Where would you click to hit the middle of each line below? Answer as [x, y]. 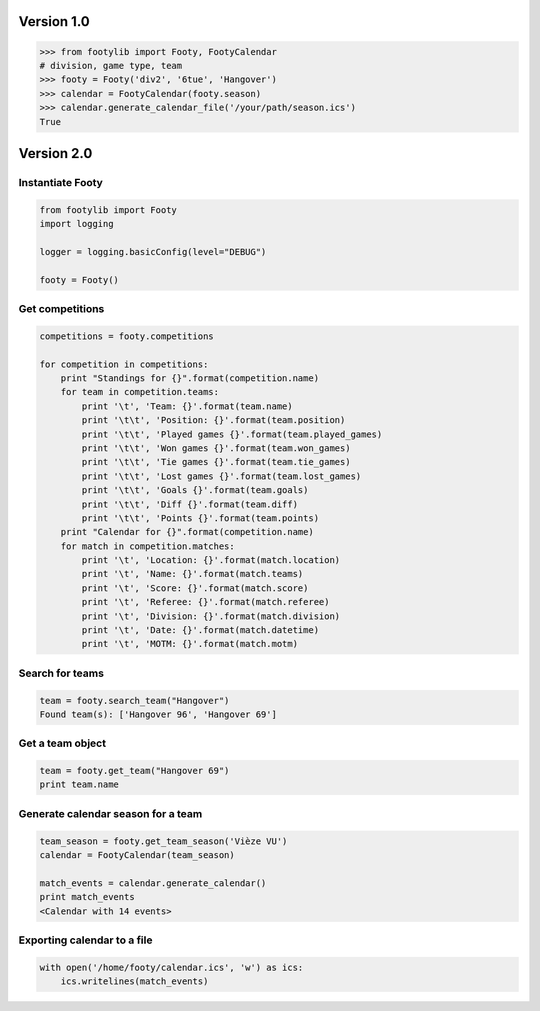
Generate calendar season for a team [110, 813]
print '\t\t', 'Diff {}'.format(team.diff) [190, 504]
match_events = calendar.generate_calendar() [153, 883]
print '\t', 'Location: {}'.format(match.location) [211, 560]
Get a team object [62, 743]
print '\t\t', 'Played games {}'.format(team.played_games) [232, 434]
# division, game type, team [111, 65]
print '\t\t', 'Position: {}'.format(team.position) [213, 420]
